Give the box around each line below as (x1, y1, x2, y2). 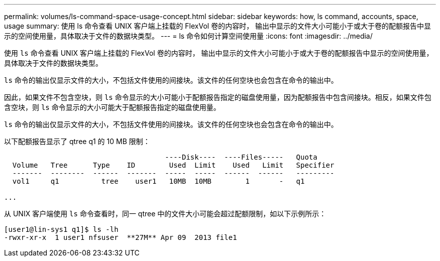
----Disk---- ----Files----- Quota (165, 153, 317, 161)
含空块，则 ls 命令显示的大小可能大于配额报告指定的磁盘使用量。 (4, 103, 221, 111)
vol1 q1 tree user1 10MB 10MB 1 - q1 (12, 177, 305, 185)
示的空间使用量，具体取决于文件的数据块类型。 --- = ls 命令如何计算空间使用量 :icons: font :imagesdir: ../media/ (4, 32, 373, 40)
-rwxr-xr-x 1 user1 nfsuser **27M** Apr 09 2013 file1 (4, 233, 237, 241)
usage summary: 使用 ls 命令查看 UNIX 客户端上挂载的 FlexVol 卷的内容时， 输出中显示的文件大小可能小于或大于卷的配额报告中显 (4, 22, 431, 30)
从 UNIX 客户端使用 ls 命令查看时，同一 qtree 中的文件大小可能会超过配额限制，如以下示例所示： (4, 209, 326, 218)
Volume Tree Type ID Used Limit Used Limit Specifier (12, 161, 335, 169)
